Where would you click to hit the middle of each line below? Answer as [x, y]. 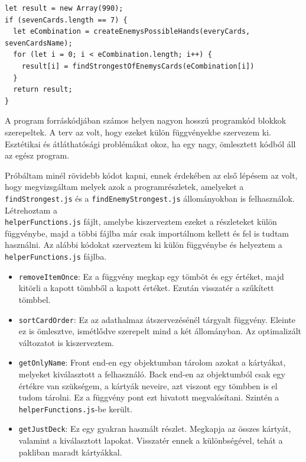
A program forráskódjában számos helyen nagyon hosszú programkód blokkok [146, 120]
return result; [43, 90]
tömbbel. [35, 299]
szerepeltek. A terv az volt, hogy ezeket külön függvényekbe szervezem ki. [138, 132]
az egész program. [37, 155]
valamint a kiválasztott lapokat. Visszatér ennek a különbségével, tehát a [151, 440]
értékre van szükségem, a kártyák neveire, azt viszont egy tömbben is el [148, 385]
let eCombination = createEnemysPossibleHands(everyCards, [132, 32]
